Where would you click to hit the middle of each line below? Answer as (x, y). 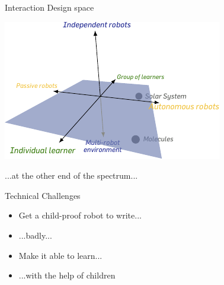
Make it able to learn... (60, 255)
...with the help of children (67, 275)
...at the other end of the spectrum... (71, 175)
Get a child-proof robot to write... (80, 215)
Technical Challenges (43, 195)
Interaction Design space (49, 7)
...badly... (35, 235)
